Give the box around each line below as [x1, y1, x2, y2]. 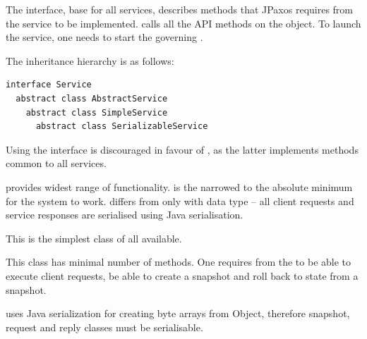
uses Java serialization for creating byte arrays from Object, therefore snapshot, [6, 306, 350, 321]
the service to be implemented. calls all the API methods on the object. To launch [6, 16, 361, 30]
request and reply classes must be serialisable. [6, 319, 203, 334]
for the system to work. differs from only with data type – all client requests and [6, 193, 354, 208]
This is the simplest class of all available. [6, 230, 182, 245]
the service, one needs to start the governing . [6, 30, 203, 44]
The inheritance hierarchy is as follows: [6, 53, 174, 68]
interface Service [6, 80, 92, 90]
